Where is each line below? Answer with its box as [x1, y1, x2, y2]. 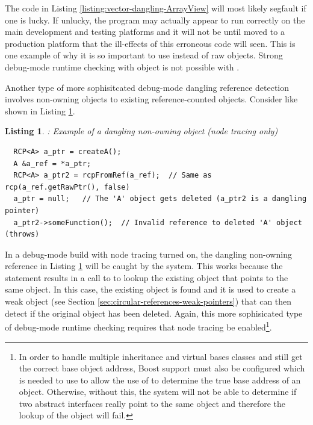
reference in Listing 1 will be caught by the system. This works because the [5, 259, 283, 272]
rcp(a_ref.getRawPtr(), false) [5, 182, 130, 191]
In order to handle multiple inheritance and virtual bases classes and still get [19, 350, 303, 362]
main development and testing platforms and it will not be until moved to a [5, 25, 285, 38]
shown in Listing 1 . [5, 104, 75, 117]
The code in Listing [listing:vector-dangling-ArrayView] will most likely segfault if [5, 2, 306, 14]
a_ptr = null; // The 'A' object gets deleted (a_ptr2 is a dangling [13, 194, 307, 203]
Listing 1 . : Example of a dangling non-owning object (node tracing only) [5, 125, 278, 137]
